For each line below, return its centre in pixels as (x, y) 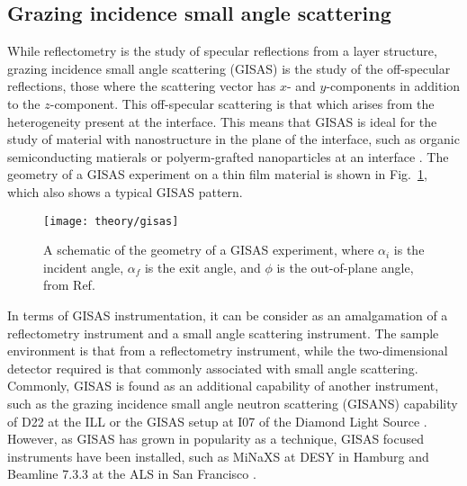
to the (24, 103)
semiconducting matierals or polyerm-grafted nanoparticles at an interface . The (228, 156)
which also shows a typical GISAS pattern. (125, 191)
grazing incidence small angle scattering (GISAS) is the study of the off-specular (229, 68)
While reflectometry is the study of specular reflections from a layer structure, (222, 51)
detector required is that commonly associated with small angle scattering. (213, 368)
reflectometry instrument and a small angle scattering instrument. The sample (223, 333)
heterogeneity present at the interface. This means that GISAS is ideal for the (222, 121)
